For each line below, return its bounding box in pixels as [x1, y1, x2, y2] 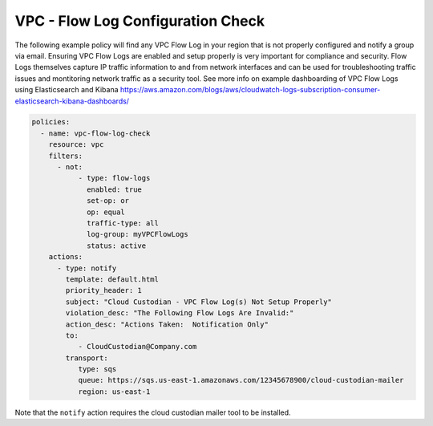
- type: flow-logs [78, 173, 151, 183]
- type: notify [57, 263, 117, 273]
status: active [87, 241, 147, 250]
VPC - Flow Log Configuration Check [14, 12, 265, 30]
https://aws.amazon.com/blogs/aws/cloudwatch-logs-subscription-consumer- [119, 85, 381, 95]
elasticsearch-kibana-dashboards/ [14, 96, 130, 106]
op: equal [87, 207, 126, 217]
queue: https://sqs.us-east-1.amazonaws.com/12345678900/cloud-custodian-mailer [78, 375, 404, 385]
